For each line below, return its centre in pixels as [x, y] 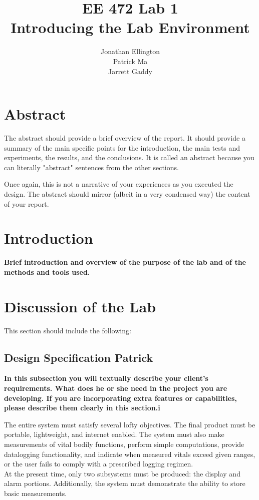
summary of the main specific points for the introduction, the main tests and [122, 147]
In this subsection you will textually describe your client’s [106, 378]
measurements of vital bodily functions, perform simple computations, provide [124, 444]
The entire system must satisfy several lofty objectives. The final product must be [130, 424]
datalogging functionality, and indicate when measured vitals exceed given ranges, [130, 454]
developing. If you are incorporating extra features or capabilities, [120, 398]
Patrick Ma [130, 61]
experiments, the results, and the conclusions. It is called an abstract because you [129, 157]
